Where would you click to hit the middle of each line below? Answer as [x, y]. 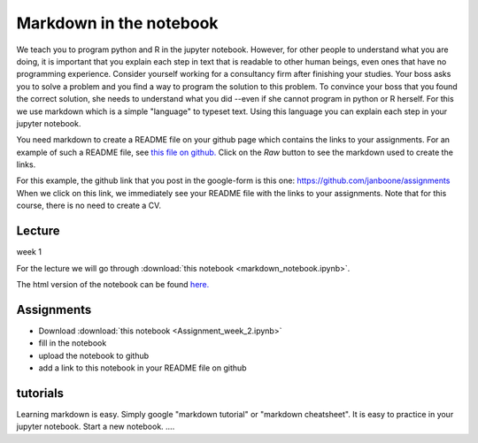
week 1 [29, 252]
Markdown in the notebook [117, 23]
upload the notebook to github [94, 355]
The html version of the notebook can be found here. [113, 284]
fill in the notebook [73, 343]
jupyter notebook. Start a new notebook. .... [96, 427]
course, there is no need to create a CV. [89, 206]
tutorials [40, 393]
